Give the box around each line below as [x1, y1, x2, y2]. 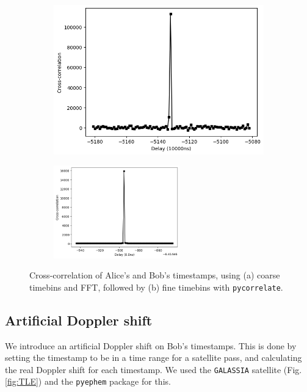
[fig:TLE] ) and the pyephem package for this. [5, 375, 171, 388]
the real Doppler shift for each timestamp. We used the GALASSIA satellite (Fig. [5, 363, 302, 376]
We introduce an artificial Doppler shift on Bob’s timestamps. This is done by [5, 339, 297, 352]
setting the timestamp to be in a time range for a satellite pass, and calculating [5, 351, 302, 364]
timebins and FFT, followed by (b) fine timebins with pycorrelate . [29, 280, 283, 293]
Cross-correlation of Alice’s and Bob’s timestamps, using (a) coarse [29, 269, 280, 281]
